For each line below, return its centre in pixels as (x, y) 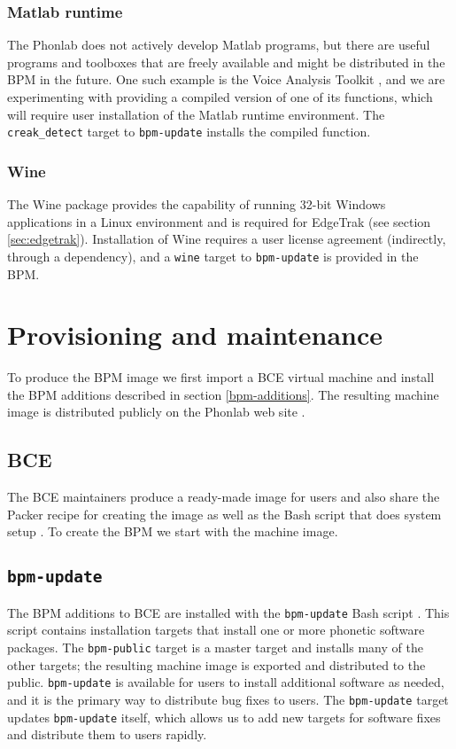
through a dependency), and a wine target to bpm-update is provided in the (213, 256)
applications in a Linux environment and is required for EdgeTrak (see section (219, 221)
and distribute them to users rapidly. (107, 734)
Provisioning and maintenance (195, 335)
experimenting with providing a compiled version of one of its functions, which (220, 97)
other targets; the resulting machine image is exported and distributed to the (216, 664)
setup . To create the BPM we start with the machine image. (173, 531)
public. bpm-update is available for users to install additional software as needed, (226, 682)
